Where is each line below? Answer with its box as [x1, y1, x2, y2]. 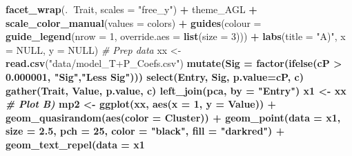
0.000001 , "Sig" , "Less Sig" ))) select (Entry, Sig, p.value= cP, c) [6, 69, 304, 84]
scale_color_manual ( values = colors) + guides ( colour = [6, 15, 262, 30]
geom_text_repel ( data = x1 [6, 137, 145, 151]
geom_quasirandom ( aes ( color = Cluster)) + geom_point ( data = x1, [6, 110, 341, 124]
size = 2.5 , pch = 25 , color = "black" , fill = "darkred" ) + [6, 124, 285, 138]
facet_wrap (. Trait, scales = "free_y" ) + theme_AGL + [6, 2, 257, 16]
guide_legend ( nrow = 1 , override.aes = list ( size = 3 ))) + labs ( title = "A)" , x [6, 29, 346, 43]
